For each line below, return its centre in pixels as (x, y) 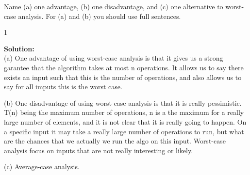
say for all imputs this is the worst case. (63, 87)
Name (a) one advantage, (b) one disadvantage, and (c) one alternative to (114, 6)
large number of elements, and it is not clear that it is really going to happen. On (125, 121)
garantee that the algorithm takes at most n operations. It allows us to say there (124, 67)
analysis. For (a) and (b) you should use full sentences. (100, 16)
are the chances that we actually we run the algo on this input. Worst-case (115, 141)
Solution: (19, 48)
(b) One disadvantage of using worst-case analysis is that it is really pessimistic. (123, 103)
